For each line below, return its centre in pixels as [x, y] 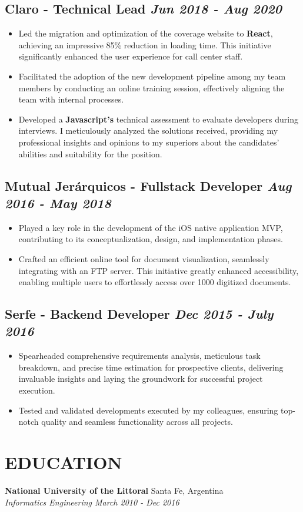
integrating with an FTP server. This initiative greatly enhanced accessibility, [159, 270]
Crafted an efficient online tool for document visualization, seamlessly [144, 258]
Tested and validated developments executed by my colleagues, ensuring [148, 410]
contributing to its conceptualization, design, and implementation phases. [151, 239]
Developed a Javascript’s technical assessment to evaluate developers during [158, 119]
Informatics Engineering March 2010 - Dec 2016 [92, 502]
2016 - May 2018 [58, 202]
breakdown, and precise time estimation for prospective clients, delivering [151, 367]
